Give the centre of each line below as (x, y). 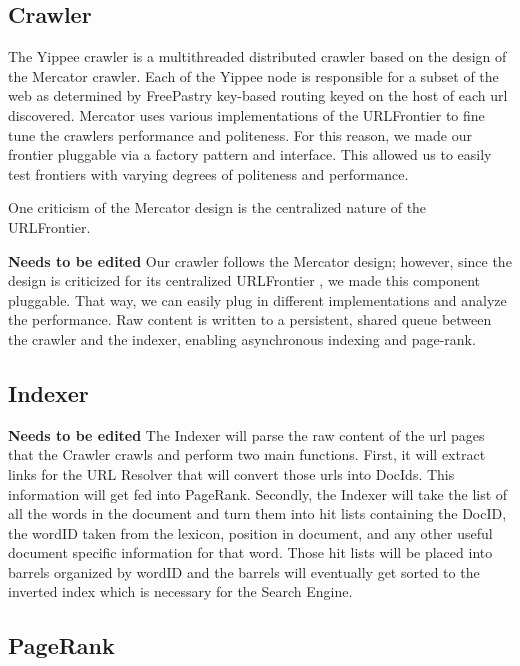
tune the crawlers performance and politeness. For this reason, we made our (240, 134)
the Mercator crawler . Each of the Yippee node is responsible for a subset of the (253, 75)
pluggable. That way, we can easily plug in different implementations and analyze (257, 299)
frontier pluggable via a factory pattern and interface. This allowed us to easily (250, 154)
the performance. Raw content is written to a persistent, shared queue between (250, 319)
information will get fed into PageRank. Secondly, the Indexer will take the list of (258, 493)
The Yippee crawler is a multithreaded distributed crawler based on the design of (257, 56)
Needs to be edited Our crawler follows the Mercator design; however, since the (260, 260)
